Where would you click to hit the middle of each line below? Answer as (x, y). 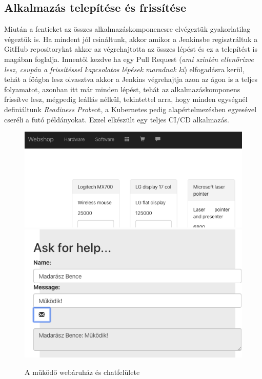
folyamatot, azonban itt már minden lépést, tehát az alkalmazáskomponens (122, 89)
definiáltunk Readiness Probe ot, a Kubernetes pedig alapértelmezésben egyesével (130, 109)
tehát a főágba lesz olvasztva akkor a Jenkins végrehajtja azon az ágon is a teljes (131, 79)
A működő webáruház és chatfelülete (82, 372)
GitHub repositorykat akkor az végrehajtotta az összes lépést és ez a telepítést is (131, 49)
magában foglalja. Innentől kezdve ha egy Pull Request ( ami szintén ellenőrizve (129, 59)
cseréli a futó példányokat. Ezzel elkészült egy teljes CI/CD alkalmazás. (117, 119)
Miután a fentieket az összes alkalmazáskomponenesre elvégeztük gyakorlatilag (127, 29)
